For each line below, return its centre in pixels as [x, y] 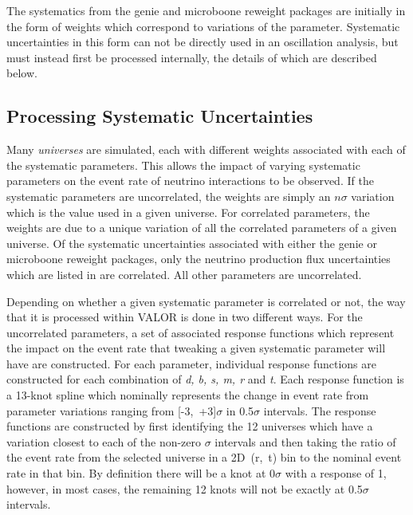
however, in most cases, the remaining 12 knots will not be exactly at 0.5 [185, 488]
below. [22, 73]
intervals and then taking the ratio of [305, 441]
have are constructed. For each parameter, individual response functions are [191, 363]
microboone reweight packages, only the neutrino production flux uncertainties [199, 259]
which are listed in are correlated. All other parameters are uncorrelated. [184, 274]
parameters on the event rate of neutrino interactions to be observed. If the [190, 181]
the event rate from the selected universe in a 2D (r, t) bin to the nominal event [204, 457]
